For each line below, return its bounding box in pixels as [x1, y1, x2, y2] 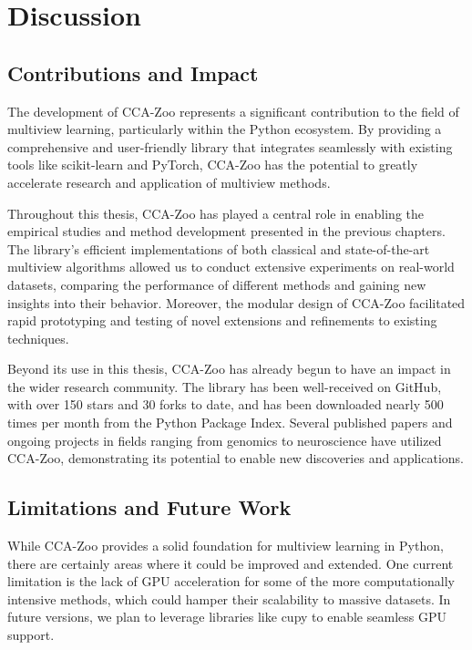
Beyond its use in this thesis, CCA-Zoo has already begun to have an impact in [7, 359, 451, 378]
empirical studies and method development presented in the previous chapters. [7, 222, 446, 241]
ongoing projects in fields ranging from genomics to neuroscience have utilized [7, 430, 442, 449]
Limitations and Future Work [7, 493, 292, 521]
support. [7, 625, 55, 645]
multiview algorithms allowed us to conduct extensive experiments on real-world [7, 257, 455, 276]
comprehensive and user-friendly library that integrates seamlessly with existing [7, 137, 453, 156]
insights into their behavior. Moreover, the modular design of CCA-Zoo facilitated [7, 293, 466, 312]
